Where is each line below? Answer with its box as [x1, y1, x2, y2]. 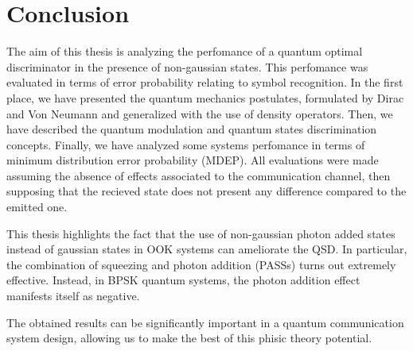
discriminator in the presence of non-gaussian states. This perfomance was [6, 58, 368, 75]
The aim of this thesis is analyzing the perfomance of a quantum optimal [6, 43, 363, 60]
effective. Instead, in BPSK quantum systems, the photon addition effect [6, 272, 360, 288]
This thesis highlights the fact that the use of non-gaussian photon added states [6, 225, 395, 241]
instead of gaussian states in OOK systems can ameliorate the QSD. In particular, [6, 241, 407, 257]
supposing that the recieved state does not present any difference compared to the [6, 183, 407, 199]
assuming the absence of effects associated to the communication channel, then [6, 167, 391, 183]
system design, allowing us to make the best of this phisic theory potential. [6, 330, 372, 346]
